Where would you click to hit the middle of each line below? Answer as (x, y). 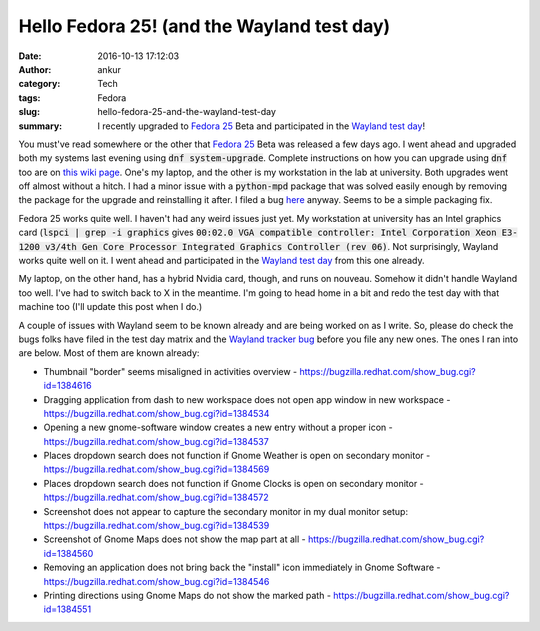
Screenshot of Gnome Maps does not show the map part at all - (175, 539)
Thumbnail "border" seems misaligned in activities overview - (170, 371)
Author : (35, 69)
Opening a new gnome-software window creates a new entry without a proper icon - (218, 427)
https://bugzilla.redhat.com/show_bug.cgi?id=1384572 (156, 497)
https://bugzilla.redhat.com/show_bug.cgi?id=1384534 (156, 413)
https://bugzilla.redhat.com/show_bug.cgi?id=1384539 (156, 526)
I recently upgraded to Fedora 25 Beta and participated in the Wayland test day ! (261, 126)
